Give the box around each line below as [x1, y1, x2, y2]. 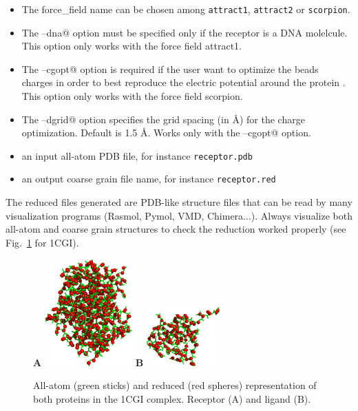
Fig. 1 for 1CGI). [6, 235, 79, 249]
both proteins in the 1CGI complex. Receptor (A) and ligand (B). [33, 391, 311, 405]
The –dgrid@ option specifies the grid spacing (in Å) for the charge [21, 112, 305, 126]
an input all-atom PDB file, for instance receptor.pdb [21, 148, 253, 162]
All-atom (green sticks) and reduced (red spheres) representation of [33, 378, 317, 392]
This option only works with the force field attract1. [21, 39, 242, 53]
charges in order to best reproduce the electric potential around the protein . [21, 75, 346, 89]
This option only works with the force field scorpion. [21, 89, 243, 103]
